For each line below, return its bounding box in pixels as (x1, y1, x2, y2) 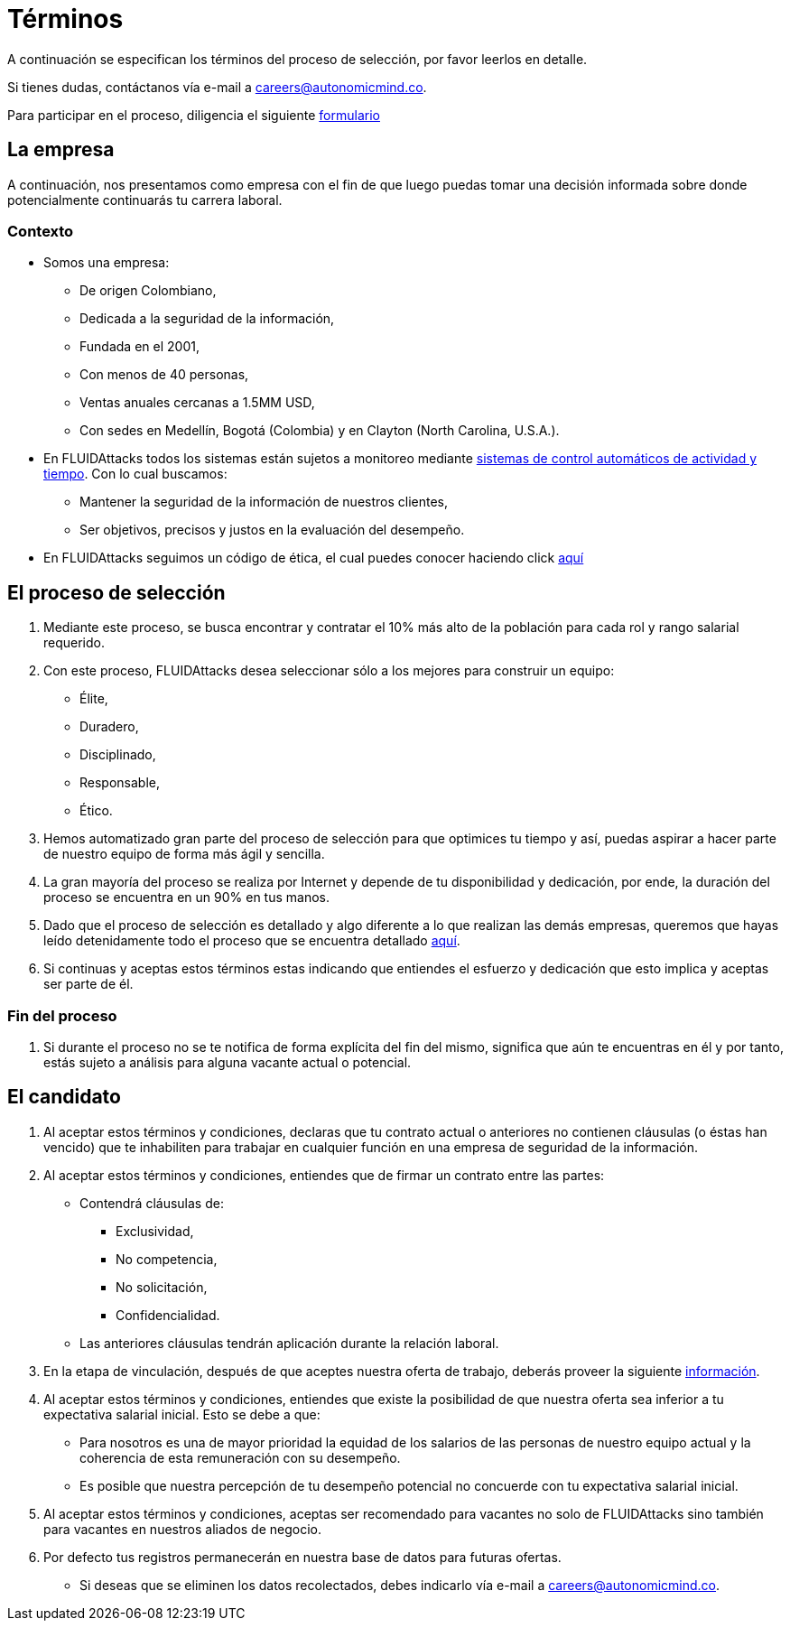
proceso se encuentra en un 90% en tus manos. (43, 889, 330, 906)
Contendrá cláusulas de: (79, 1195, 224, 1211)
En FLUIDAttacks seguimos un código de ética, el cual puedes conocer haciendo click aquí (43, 550, 584, 566)
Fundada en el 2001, (79, 339, 200, 355)
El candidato (7, 1085, 121, 1109)
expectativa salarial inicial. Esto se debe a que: (43, 1406, 321, 1422)
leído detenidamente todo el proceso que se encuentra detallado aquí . (43, 933, 460, 949)
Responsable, (79, 775, 161, 791)
